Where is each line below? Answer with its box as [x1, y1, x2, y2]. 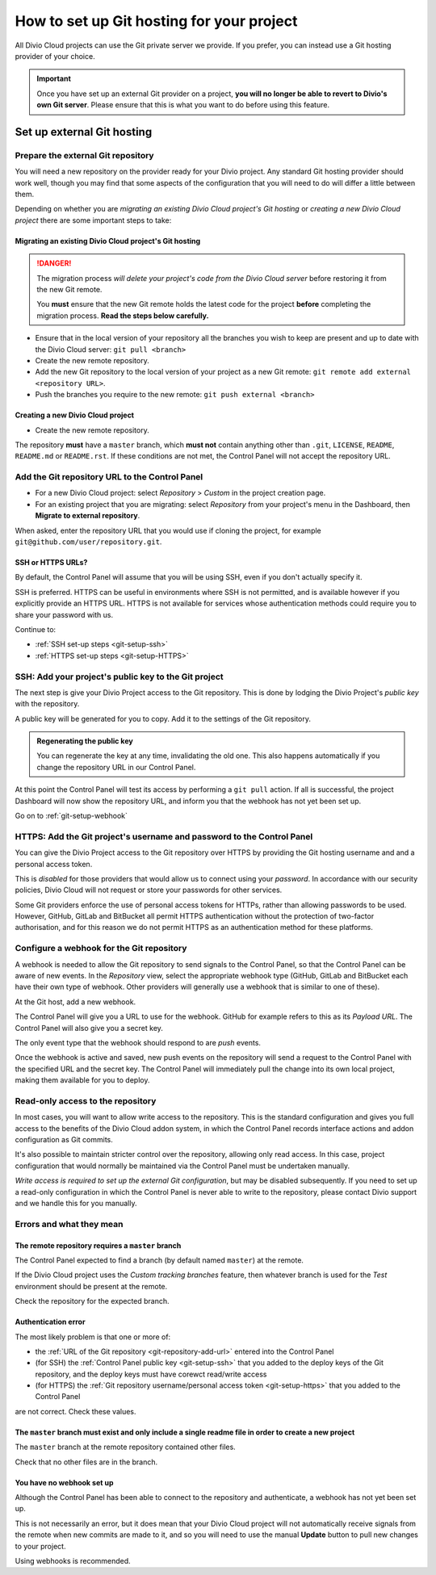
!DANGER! [36, 258, 72, 268]
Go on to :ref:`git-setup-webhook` [15, 811, 128, 820]
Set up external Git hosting [15, 125, 153, 139]
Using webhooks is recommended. [15, 1556, 131, 1565]
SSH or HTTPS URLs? [15, 558, 88, 567]
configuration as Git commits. [15, 1135, 113, 1145]
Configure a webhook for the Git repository [15, 943, 187, 954]
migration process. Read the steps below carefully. [36, 311, 209, 320]
